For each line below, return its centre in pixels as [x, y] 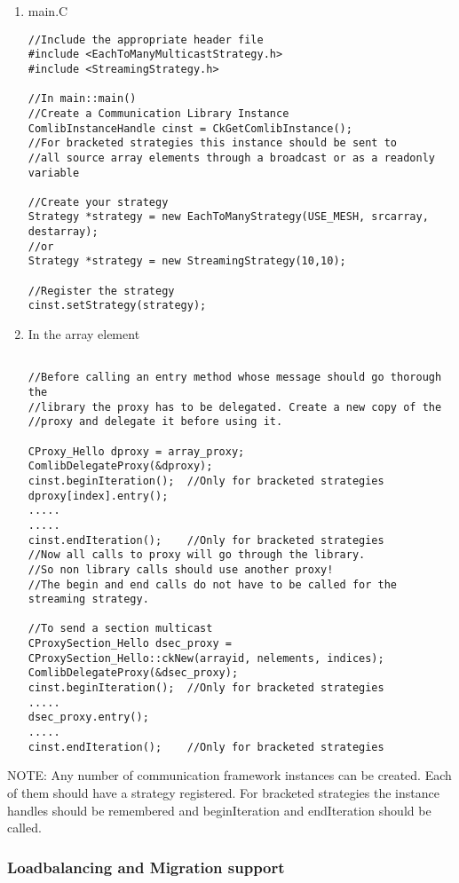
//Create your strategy [98, 202]
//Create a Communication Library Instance [158, 113]
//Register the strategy [101, 291]
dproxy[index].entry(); [98, 496]
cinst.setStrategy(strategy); [117, 306]
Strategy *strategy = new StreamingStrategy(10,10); [187, 261]
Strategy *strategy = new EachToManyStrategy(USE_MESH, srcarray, [228, 217]
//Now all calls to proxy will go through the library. [197, 555]
